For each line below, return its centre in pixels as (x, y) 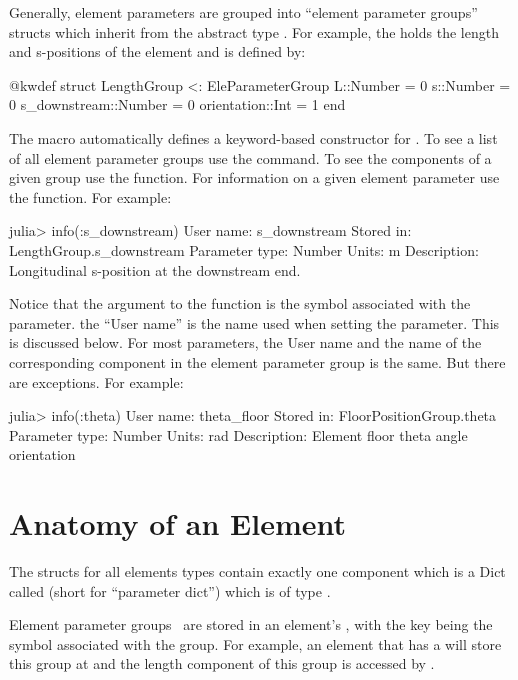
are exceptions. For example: (96, 381)
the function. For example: (90, 196)
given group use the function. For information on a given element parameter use (254, 177)
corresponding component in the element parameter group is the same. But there (257, 361)
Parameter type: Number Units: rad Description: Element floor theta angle (238, 434)
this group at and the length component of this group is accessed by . (222, 663)
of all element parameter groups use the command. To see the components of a (250, 157)
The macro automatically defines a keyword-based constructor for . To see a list (253, 137)
